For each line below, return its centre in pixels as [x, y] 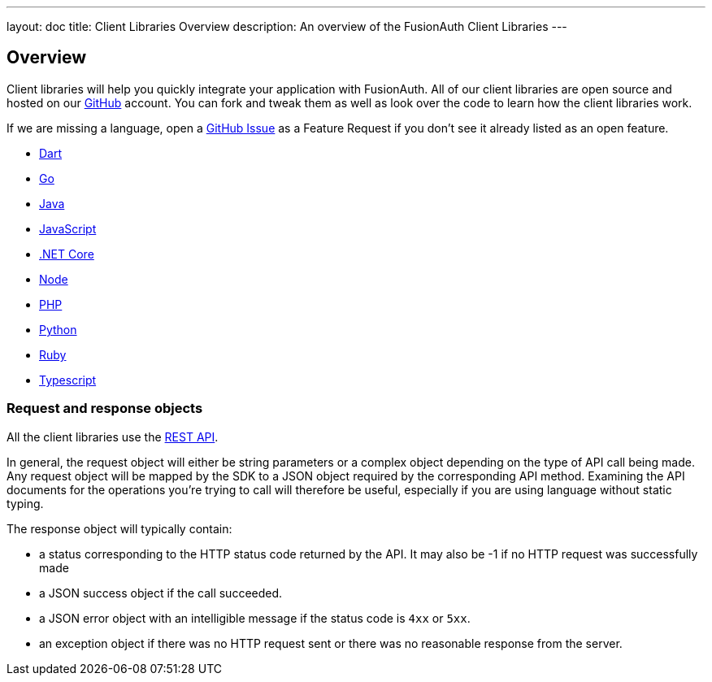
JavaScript [68, 228]
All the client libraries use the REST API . [113, 437]
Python [58, 329]
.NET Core [67, 254]
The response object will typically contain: [119, 528]
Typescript [68, 380]
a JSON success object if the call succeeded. [161, 593]
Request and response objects [105, 408]
